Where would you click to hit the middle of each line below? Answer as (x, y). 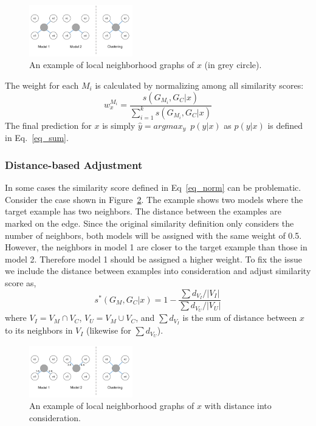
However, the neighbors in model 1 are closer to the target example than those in (156, 247)
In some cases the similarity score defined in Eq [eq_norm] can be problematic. (153, 187)
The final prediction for (48, 125)
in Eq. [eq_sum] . (37, 138)
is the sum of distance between (240, 318)
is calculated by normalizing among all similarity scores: (199, 85)
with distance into (238, 406)
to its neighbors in (39, 330)
